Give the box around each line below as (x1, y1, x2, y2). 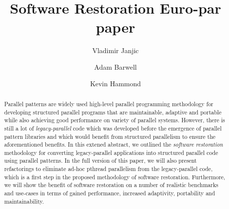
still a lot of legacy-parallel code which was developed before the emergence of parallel (4, 124, 222, 132)
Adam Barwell (94, 61, 137, 72)
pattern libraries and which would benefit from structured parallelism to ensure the (4, 132, 216, 140)
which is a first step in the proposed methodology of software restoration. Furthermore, (4, 172, 226, 181)
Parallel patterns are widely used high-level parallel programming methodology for (4, 99, 213, 108)
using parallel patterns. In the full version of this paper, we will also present (4, 156, 197, 165)
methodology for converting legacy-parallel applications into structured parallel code (4, 148, 218, 156)
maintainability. (4, 197, 44, 205)
